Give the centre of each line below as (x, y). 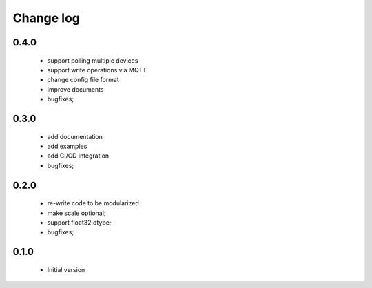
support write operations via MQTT (97, 70)
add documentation (75, 136)
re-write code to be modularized (93, 203)
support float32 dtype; (79, 222)
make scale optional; (76, 213)
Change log (46, 18)
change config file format (83, 80)
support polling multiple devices (93, 60)
